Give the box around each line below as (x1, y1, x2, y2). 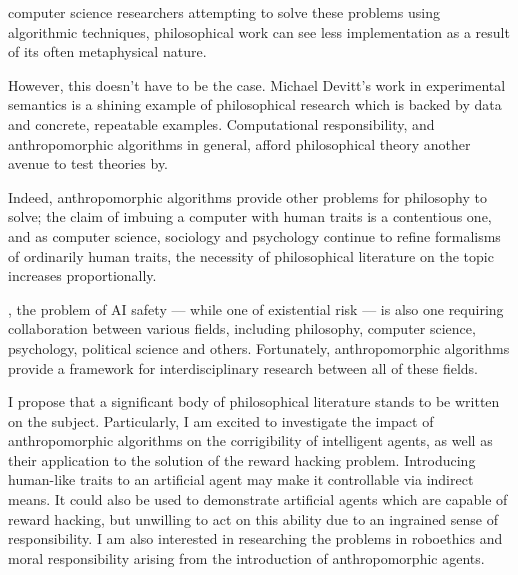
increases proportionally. (8, 265, 157, 286)
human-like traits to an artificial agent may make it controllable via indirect (8, 469, 474, 490)
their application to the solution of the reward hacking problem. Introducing (8, 449, 476, 470)
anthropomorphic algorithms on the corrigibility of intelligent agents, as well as (8, 430, 493, 451)
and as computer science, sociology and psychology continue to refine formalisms (8, 225, 501, 246)
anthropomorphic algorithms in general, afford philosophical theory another (8, 133, 471, 154)
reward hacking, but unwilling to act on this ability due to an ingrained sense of (8, 508, 498, 529)
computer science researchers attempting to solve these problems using (8, 2, 440, 22)
